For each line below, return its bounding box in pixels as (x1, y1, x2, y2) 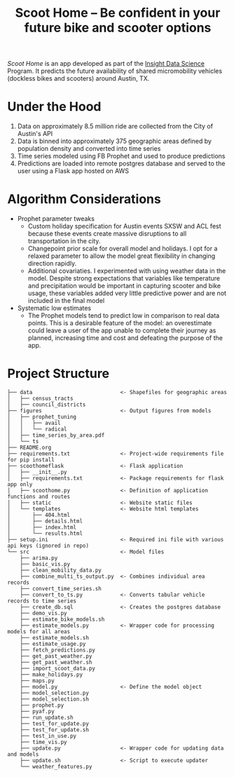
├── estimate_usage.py (20, 640, 86, 647)
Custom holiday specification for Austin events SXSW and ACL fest (27, 222, 222, 231)
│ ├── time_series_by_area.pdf (7, 432, 105, 439)
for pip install (7, 457, 55, 464)
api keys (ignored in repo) (7, 542, 90, 549)
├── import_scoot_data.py (20, 665, 96, 672)
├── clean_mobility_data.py (20, 567, 102, 574)
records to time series (7, 597, 77, 604)
